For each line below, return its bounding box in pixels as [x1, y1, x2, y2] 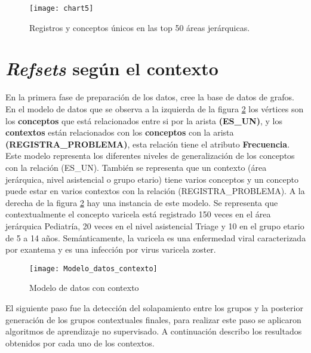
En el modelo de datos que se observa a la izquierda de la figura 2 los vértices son [5, 102, 304, 115]
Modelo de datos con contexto [29, 281, 139, 294]
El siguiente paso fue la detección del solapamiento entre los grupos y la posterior [5, 301, 303, 314]
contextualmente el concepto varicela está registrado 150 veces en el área [5, 208, 271, 220]
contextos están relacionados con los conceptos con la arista [5, 126, 234, 139]
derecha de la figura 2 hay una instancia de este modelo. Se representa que [5, 196, 278, 208]
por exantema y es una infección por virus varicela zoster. [5, 243, 216, 256]
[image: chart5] [29, 4, 94, 13]
